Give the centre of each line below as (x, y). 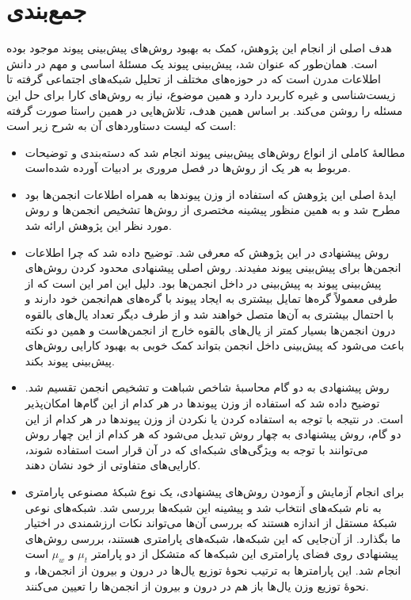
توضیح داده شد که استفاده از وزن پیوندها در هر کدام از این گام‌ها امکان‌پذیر (202, 403)
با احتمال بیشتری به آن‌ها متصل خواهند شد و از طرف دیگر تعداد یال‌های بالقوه (209, 314)
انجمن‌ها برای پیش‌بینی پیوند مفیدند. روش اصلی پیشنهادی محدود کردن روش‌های (213, 268)
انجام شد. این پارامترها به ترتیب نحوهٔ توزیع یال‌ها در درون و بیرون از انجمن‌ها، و (213, 570)
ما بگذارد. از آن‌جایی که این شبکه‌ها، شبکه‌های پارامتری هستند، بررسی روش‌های (213, 538)
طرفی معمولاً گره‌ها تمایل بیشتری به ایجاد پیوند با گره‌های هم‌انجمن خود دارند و (211, 298)
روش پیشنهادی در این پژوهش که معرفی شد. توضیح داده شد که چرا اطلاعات (207, 252)
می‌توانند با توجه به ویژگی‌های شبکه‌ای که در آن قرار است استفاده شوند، (196, 449)
